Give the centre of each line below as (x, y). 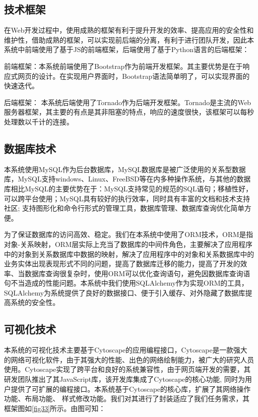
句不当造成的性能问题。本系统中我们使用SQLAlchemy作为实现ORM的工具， (126, 283)
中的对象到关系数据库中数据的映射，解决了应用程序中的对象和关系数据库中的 (129, 254)
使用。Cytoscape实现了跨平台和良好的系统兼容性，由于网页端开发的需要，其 (128, 369)
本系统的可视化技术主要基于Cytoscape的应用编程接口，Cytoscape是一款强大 (126, 350)
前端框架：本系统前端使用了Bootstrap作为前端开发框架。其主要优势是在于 (123, 66)
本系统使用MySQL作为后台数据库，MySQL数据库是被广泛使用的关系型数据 (125, 169)
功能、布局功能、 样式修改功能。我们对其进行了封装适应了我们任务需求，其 (127, 398)
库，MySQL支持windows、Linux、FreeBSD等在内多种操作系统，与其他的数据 (127, 179)
